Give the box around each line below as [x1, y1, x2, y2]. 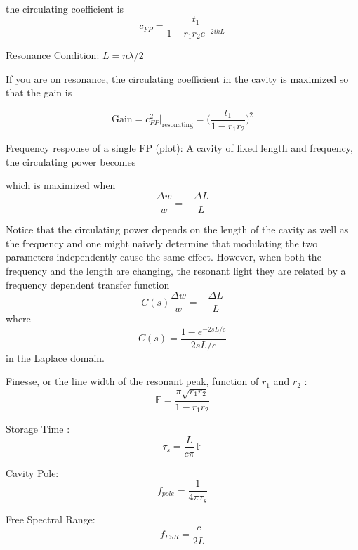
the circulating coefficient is [6, 1, 124, 15]
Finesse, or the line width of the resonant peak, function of [6, 374, 259, 388]
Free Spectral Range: [6, 511, 95, 526]
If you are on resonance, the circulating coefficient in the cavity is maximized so [6, 71, 349, 86]
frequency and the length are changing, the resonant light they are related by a [6, 263, 346, 277]
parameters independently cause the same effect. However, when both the [6, 249, 321, 264]
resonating [161, 122, 193, 129]
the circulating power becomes [6, 154, 136, 169]
